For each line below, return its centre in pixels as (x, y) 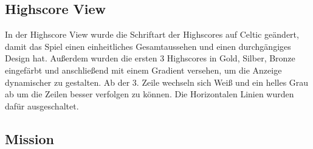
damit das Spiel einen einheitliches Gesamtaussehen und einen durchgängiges (148, 46)
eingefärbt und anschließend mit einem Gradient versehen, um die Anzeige (143, 70)
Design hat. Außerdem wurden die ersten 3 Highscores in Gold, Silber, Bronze (150, 58)
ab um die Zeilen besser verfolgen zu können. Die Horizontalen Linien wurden (150, 94)
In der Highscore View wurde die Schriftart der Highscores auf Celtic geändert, (152, 34)
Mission (29, 138)
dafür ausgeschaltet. (42, 106)
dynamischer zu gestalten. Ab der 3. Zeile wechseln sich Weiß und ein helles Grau (157, 82)
